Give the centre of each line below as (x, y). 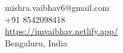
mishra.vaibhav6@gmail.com (57, 7)
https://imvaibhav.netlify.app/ (62, 31)
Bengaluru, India (36, 42)
